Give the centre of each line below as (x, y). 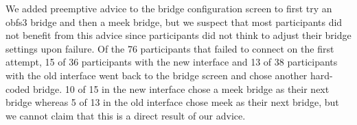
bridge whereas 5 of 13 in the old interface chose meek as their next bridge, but (172, 102)
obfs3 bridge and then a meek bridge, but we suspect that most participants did (174, 22)
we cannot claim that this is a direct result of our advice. (126, 115)
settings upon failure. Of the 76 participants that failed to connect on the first (170, 48)
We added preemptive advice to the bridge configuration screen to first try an (169, 8)
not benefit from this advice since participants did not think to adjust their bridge (178, 35)
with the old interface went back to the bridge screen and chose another (157, 75)
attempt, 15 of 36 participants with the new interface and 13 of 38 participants (172, 62)
